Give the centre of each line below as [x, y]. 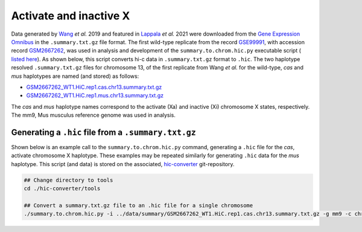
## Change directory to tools [68, 180]
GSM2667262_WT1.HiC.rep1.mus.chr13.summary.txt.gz [95, 95]
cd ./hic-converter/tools [62, 188]
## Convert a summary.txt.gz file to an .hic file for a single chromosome [138, 205]
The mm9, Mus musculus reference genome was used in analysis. [94, 115]
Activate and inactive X [71, 16]
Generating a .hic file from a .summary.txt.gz [103, 132]
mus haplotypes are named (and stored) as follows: [75, 76]
